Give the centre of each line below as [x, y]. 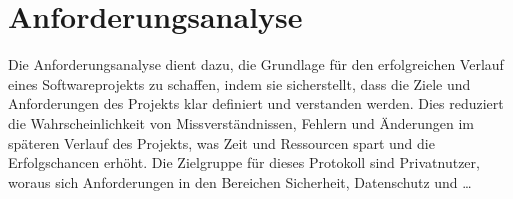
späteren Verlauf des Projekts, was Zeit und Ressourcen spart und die [221, 142]
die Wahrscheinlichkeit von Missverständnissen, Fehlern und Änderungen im [241, 122]
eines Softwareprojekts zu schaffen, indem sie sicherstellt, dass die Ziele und [239, 83]
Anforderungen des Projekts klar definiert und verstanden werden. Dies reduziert [256, 103]
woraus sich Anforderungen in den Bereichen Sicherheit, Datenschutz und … [240, 181]
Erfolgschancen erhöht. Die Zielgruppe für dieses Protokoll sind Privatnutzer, [244, 162]
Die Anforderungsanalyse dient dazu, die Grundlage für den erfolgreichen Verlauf [256, 64]
